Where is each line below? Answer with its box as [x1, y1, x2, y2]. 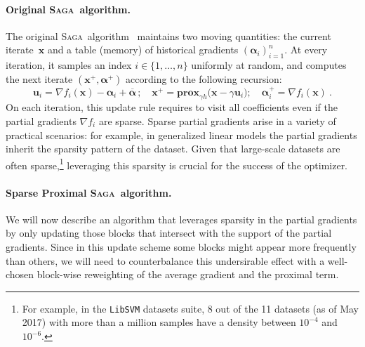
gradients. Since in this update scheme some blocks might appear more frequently [6, 240, 357, 254]
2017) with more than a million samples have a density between [22, 315, 296, 329]
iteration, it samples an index [6, 58, 132, 72]
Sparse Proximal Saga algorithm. [6, 185, 172, 199]
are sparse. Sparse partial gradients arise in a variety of [98, 113, 336, 128]
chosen [6, 267, 34, 282]
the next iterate [6, 71, 73, 86]
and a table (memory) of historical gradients [47, 42, 239, 57]
